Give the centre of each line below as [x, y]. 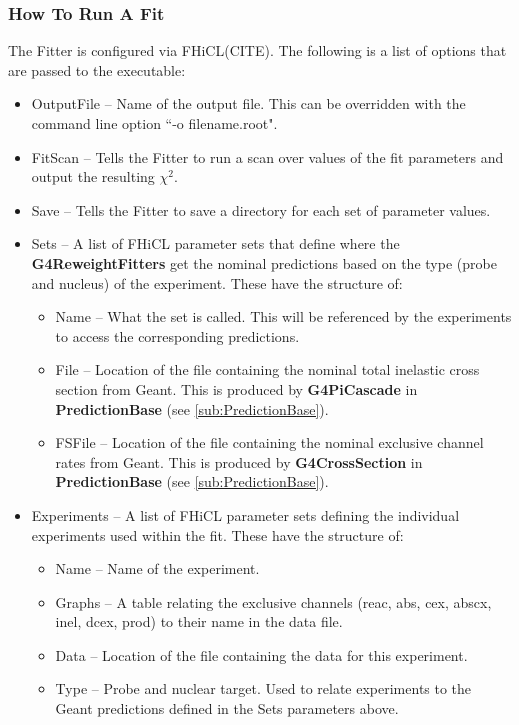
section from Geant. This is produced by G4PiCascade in [236, 388]
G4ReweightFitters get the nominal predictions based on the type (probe [264, 262]
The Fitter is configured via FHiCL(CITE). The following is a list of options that [257, 50]
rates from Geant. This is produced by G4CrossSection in [239, 461]
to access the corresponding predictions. [177, 335]
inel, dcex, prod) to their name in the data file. [199, 621]
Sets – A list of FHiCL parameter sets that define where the [215, 243]
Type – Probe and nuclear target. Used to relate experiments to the [263, 688]
